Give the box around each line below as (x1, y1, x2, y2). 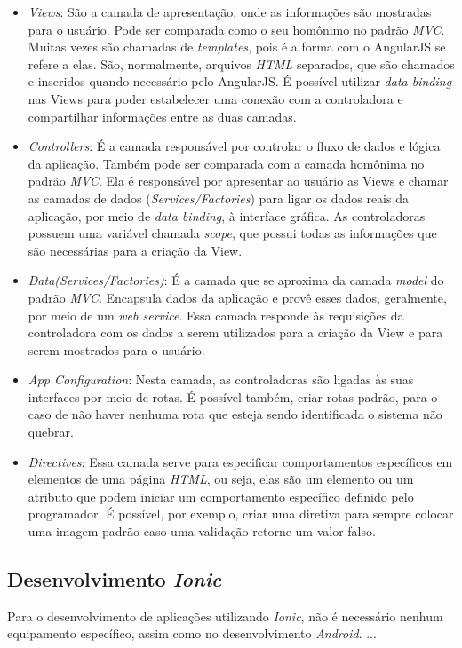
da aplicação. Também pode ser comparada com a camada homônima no (28, 154, 425, 172)
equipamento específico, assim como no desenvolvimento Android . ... (7, 624, 377, 643)
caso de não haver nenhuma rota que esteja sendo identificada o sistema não (28, 405, 442, 423)
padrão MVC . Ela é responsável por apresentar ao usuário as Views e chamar (28, 171, 449, 190)
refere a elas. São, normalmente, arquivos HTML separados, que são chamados (28, 54, 455, 73)
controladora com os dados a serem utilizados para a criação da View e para (28, 323, 443, 342)
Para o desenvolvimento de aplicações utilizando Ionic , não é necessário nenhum (7, 606, 443, 625)
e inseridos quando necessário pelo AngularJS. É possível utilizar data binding (28, 72, 452, 91)
